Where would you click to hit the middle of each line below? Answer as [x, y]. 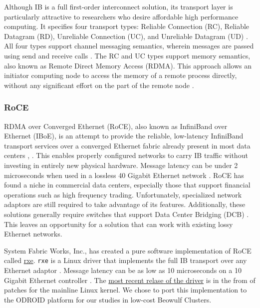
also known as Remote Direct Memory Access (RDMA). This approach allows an [128, 65]
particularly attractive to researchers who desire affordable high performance [121, 16]
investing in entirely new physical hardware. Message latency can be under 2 [121, 165]
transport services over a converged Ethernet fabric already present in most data [127, 145]
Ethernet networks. [33, 234]
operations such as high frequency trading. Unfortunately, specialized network [123, 194]
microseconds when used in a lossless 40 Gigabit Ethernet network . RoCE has [124, 175]
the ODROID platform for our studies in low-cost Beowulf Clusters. [108, 299]
